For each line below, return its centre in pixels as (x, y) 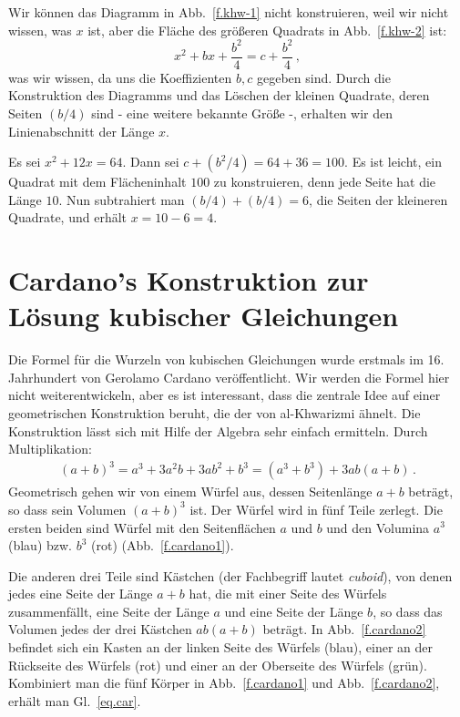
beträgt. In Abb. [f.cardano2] (344, 629)
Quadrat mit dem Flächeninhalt (97, 182)
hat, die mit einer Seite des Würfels (288, 594)
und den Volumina (378, 527)
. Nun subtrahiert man (122, 199)
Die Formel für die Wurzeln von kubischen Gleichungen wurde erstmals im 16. (226, 359)
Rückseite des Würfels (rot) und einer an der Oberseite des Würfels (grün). (218, 665)
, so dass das (408, 611)
